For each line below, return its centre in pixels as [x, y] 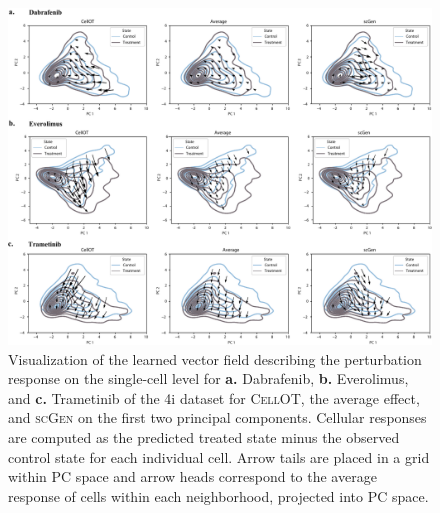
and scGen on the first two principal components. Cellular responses [217, 417]
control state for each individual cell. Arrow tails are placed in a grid [219, 456]
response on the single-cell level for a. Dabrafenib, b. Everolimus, [208, 378]
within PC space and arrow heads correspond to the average [192, 476]
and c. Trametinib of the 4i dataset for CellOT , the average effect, [214, 397]
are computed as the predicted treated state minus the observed [204, 437]
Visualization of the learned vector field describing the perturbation [215, 358]
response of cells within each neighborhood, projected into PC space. [218, 495]
